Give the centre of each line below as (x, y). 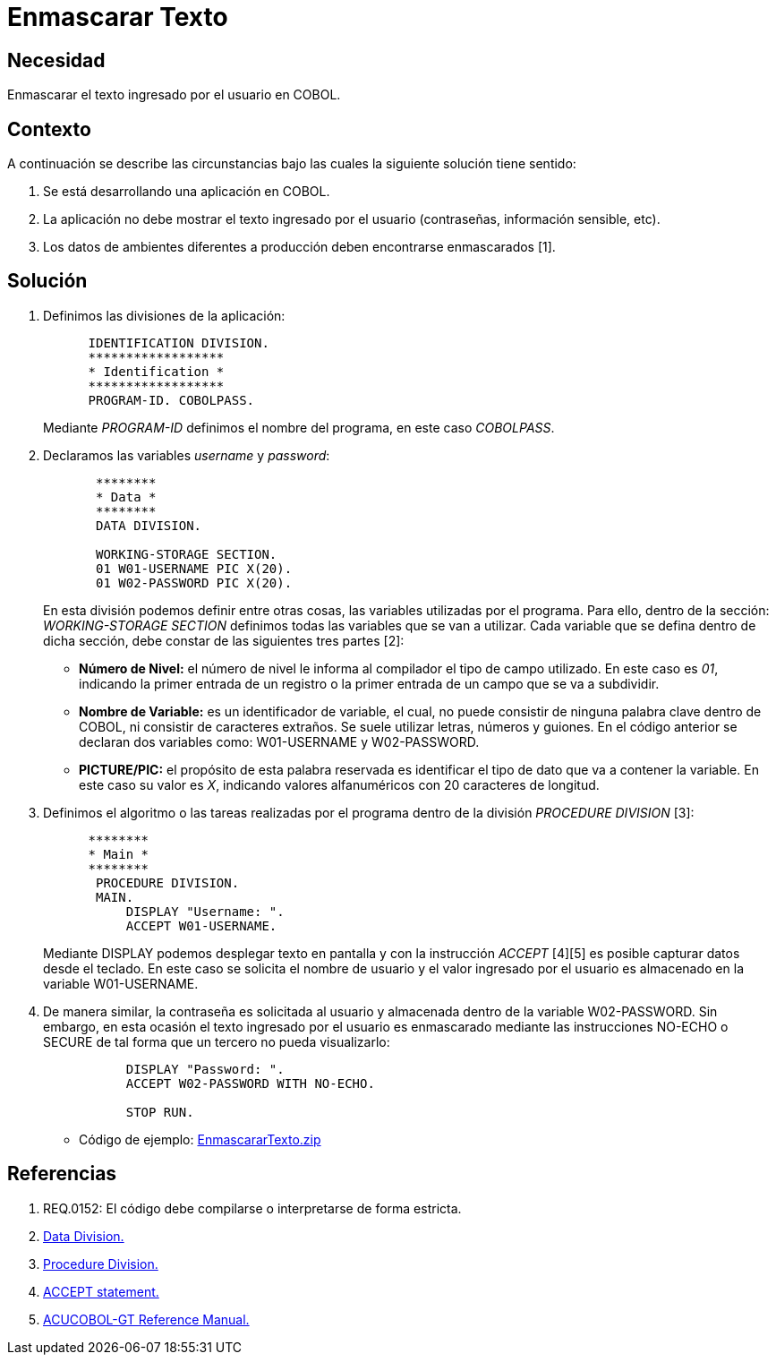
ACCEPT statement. (101, 1291)
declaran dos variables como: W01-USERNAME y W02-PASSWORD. (279, 741)
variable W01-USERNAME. (121, 983)
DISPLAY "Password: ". (205, 1069)
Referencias (62, 1174)
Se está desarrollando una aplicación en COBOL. (187, 192)
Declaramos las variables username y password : (187, 455)
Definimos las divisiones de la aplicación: (164, 315)
